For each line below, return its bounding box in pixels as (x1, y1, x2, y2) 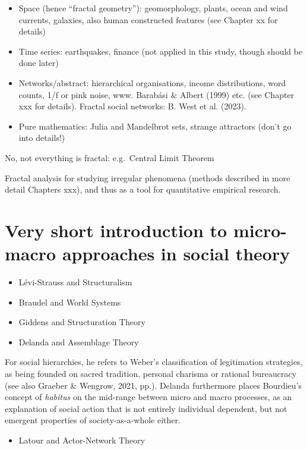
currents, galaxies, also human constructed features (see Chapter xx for (18, 13, 278, 26)
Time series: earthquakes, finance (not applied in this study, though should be (18, 45, 303, 57)
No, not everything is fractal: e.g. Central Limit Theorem (5, 151, 214, 163)
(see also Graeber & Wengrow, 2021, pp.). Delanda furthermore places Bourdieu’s (5, 379, 302, 391)
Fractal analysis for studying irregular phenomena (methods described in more (5, 171, 290, 184)
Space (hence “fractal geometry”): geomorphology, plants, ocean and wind (18, 2, 288, 14)
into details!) (18, 131, 65, 144)
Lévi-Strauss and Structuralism (18, 276, 132, 288)
